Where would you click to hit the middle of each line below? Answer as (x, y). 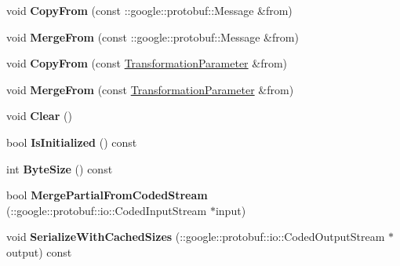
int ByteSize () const (60, 168)
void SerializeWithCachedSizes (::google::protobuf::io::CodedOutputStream (196, 237)
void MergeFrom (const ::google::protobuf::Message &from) (153, 36)
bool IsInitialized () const (72, 142)
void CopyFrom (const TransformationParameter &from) (147, 63)
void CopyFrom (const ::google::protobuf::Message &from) (149, 10)
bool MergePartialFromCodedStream (107, 195)
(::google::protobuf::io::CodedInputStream (107, 210)
